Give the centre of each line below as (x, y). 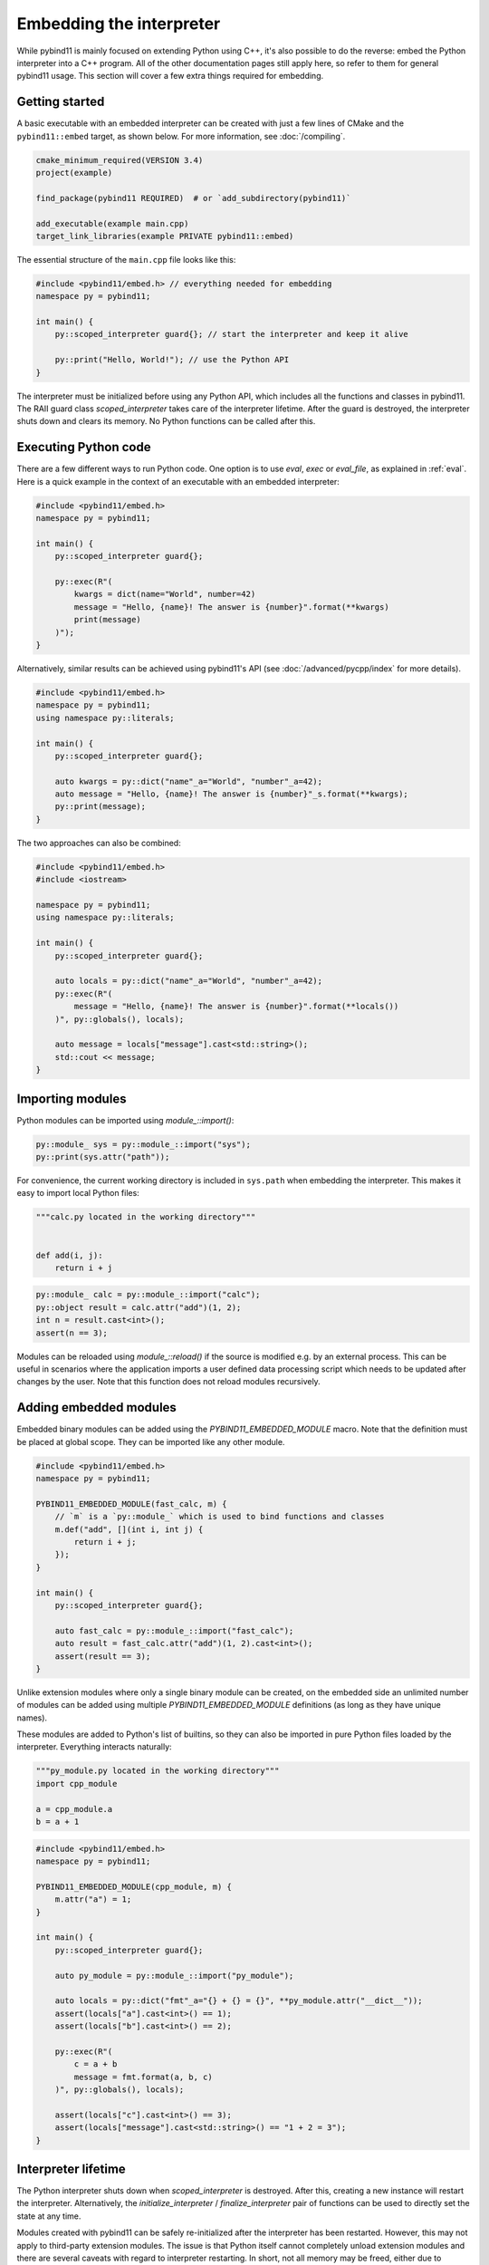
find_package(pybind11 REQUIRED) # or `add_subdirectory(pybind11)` (193, 198)
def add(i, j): (69, 1255)
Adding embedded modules (96, 1407)
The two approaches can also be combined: (99, 843)
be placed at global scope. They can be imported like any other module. (151, 1441)
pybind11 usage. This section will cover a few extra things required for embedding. (170, 76)
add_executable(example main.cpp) (112, 223)
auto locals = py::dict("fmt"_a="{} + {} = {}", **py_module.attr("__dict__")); (239, 2001)
